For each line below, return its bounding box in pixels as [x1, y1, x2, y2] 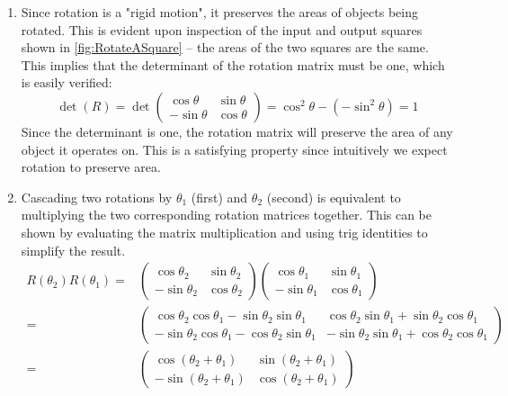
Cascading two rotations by [21, 187, 173, 206]
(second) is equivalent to [266, 187, 401, 206]
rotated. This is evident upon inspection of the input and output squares [21, 20, 423, 39]
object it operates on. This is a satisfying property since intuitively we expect [21, 139, 448, 158]
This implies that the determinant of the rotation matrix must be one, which [21, 55, 445, 74]
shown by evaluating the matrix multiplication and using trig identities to [21, 222, 428, 241]
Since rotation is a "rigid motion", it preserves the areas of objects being [21, 3, 418, 21]
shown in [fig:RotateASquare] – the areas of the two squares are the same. [21, 38, 429, 57]
